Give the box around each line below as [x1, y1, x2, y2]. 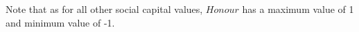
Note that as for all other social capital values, [6, 2, 203, 16]
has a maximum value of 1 [242, 2, 354, 16]
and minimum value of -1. [6, 15, 115, 29]
